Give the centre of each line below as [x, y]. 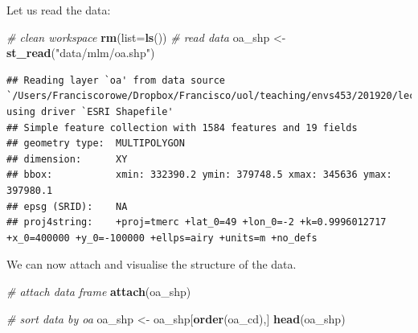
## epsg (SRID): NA [67, 206]
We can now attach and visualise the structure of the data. [152, 264]
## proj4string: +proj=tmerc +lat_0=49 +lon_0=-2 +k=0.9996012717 [197, 222]
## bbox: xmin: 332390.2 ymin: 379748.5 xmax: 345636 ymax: [199, 175]
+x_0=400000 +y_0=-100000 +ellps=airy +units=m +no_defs [162, 238]
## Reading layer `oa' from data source [116, 80]
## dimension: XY [67, 159]
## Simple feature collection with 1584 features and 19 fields [182, 127]
